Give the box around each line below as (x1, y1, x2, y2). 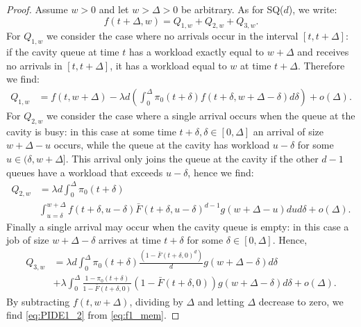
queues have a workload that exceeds (6, 165, 163, 179)
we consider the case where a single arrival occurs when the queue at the (46, 108, 355, 122)
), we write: (288, 2, 337, 16)
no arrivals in (6, 58, 62, 72)
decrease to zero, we (258, 294, 344, 308)
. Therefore (297, 58, 345, 72)
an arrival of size (253, 124, 324, 138)
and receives (297, 44, 349, 59)
